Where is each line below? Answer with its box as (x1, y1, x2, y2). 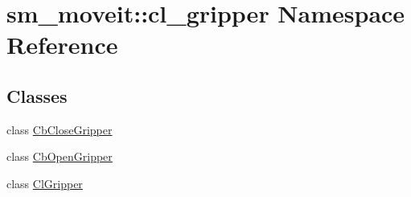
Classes (6, 83, 68, 108)
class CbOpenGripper (6, 148, 113, 165)
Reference (6, 28, 118, 61)
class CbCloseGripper (6, 121, 113, 137)
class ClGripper (6, 174, 83, 191)
